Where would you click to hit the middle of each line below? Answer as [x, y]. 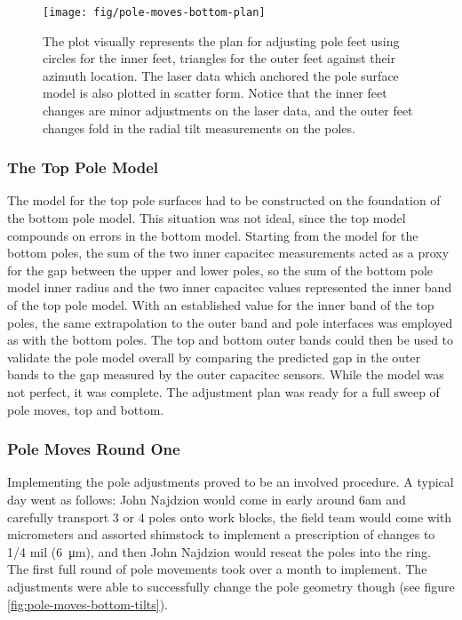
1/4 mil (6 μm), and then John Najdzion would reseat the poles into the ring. [219, 551]
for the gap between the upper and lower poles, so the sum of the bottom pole [220, 270]
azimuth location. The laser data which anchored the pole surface [221, 75]
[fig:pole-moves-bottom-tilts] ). [88, 604]
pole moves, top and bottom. [86, 409]
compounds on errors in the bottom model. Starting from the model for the [213, 235]
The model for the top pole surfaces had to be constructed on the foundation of [224, 200]
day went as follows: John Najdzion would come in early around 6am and [207, 499]
